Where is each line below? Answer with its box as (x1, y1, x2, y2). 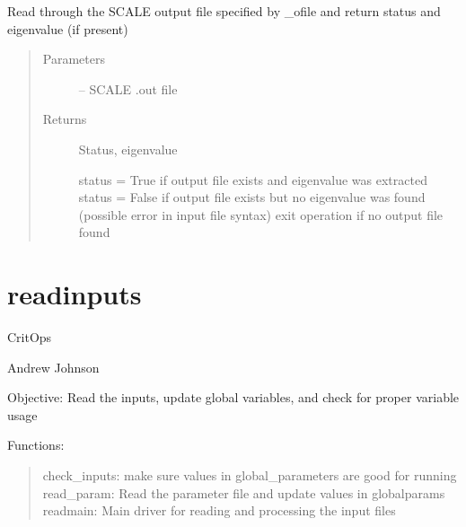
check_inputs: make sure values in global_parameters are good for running (42, 466, 457, 485)
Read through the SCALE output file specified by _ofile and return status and (7, 2, 441, 20)
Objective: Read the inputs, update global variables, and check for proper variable (7, 388, 460, 407)
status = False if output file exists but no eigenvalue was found (78, 188, 426, 206)
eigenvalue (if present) (7, 19, 128, 38)
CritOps (7, 328, 52, 347)
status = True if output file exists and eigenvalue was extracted (78, 170, 427, 189)
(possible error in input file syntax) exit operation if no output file (78, 205, 444, 224)
